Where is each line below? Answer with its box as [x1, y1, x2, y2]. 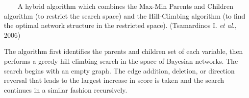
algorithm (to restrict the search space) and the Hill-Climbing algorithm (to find [4, 10, 246, 21]
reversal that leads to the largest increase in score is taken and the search [4, 75, 224, 85]
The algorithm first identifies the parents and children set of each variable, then [4, 46, 243, 56]
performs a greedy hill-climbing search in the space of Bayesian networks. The [4, 55, 238, 66]
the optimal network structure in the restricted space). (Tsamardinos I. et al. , [4, 20, 237, 30]
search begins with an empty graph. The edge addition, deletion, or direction [4, 65, 235, 75]
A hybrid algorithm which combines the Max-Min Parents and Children [17, 1, 233, 11]
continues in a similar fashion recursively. [4, 84, 127, 95]
